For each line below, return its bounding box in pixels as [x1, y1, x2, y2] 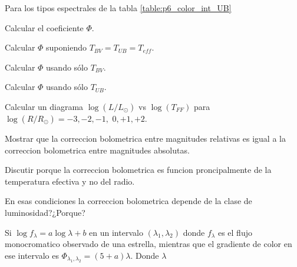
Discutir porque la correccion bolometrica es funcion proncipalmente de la [5, 163, 272, 176]
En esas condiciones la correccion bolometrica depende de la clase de [5, 195, 252, 207]
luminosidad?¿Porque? [5, 206, 85, 218]
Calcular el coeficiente [5, 21, 84, 34]
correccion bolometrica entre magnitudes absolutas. [5, 143, 190, 156]
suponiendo [46, 41, 87, 54]
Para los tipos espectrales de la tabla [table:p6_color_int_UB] [5, 2, 232, 14]
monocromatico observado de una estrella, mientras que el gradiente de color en [5, 238, 292, 250]
